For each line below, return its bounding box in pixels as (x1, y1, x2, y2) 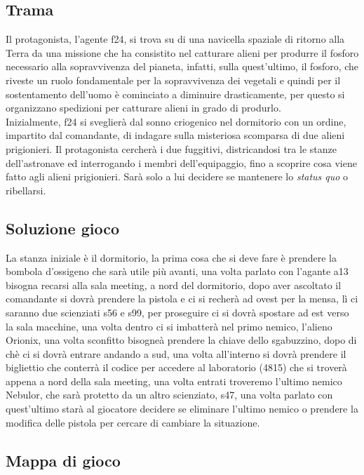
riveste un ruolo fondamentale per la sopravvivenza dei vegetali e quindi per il (6, 72, 341, 87)
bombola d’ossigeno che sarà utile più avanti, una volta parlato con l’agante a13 (6, 264, 349, 279)
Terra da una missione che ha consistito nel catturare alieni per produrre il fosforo (6, 45, 359, 60)
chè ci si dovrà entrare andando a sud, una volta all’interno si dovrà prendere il (6, 346, 346, 361)
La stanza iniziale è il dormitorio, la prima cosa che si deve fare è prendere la (6, 250, 337, 265)
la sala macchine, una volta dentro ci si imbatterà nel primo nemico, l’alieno (6, 319, 332, 333)
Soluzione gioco (6, 217, 119, 239)
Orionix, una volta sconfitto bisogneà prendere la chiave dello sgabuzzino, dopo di (6, 333, 357, 347)
